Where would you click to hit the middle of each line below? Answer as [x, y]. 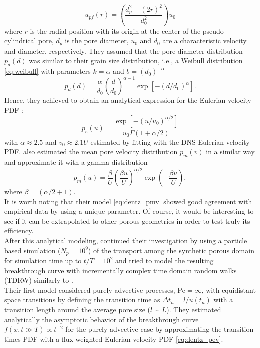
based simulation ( [33, 250]
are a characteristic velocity [205, 40]
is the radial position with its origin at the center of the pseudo [127, 30]
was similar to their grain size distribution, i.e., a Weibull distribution [136, 60]
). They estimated [194, 310]
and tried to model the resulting [165, 261]
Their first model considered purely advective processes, [90, 290]
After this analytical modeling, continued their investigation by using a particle [126, 241]
